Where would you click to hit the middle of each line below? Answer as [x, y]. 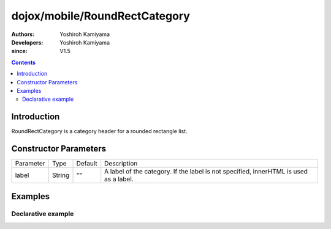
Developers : [27, 42]
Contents [24, 62]
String [61, 175]
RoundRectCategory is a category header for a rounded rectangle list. [99, 131]
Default [87, 164]
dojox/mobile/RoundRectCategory [101, 16]
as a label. [119, 179]
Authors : [23, 34]
